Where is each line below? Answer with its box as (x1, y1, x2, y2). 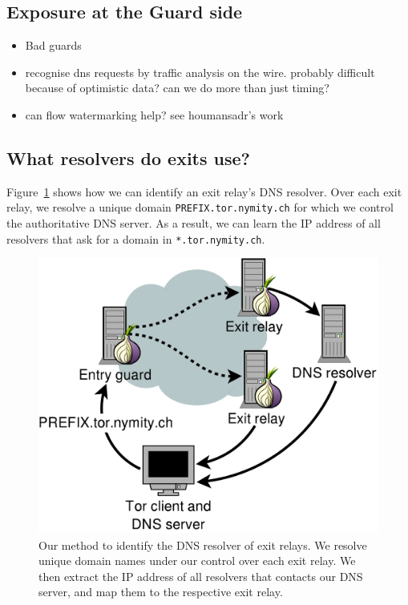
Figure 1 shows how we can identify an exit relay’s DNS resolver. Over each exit (6, 183, 402, 200)
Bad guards (25, 37, 82, 54)
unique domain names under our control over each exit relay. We (38, 552, 356, 569)
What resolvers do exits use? (6, 145, 250, 170)
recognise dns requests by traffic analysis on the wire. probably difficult (25, 63, 375, 80)
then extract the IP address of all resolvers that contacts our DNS (38, 567, 363, 584)
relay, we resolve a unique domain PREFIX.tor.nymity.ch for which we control (6, 199, 394, 216)
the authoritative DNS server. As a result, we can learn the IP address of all (6, 215, 381, 232)
